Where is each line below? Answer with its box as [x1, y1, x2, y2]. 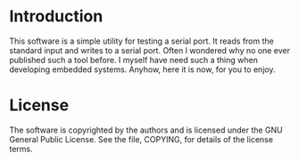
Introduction [9, 6, 104, 27]
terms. [9, 143, 33, 154]
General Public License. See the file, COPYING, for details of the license [9, 133, 274, 144]
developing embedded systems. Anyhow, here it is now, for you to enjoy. [9, 64, 276, 75]
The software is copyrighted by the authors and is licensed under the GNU [9, 125, 283, 135]
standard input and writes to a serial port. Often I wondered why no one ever [9, 44, 290, 55]
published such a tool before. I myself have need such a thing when [9, 54, 259, 65]
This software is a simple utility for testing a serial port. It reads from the [9, 36, 274, 46]
